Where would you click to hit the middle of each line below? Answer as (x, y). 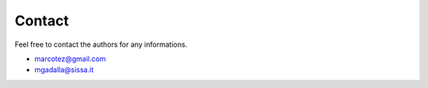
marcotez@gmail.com (70, 59)
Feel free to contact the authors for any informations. (101, 44)
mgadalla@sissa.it (64, 70)
